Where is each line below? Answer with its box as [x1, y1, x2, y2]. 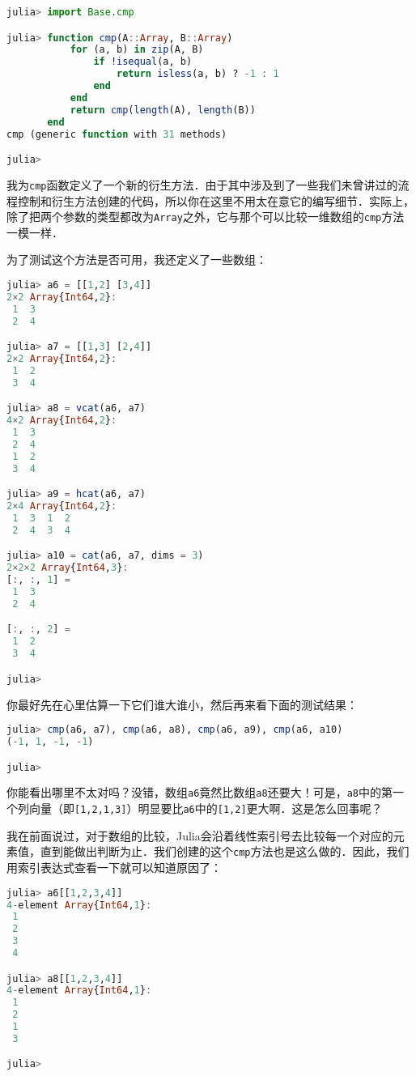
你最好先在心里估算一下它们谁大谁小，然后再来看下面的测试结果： [6, 695, 358, 712]
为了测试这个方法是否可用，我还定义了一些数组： [6, 251, 267, 268]
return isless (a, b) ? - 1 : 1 [117, 68, 279, 80]
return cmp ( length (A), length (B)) [70, 104, 256, 116]
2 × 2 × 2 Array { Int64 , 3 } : [6, 562, 129, 574]
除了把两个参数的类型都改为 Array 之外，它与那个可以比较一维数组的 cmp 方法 [6, 208, 405, 225]
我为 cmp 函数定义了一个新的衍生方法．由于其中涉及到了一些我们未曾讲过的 [6, 176, 398, 193]
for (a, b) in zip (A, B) [70, 44, 204, 56]
